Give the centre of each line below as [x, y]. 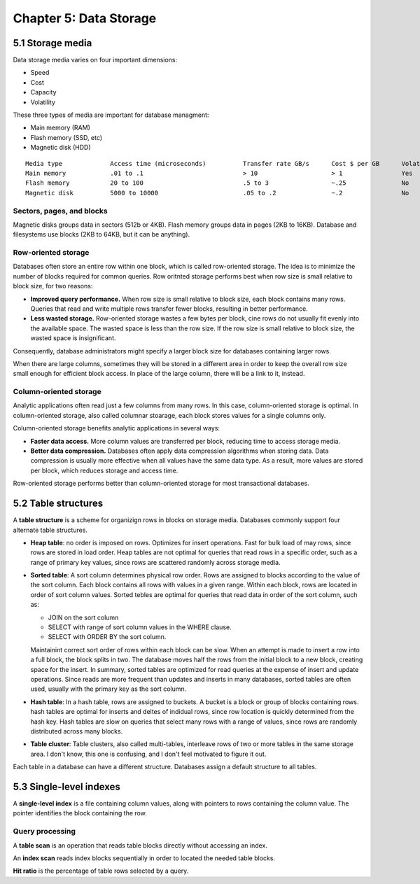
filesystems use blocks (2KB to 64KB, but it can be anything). [101, 234]
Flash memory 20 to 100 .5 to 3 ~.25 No [217, 183]
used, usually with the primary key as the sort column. [108, 689]
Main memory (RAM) [61, 128]
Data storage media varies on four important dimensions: [95, 60]
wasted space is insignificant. [73, 338]
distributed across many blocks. [77, 731]
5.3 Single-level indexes [66, 786]
